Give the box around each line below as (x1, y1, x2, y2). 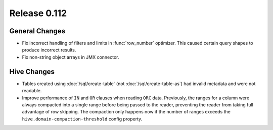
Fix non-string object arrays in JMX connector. (22, 54, 119, 60)
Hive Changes (9, 67, 55, 76)
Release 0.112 (9, 8, 67, 19)
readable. (22, 88, 42, 94)
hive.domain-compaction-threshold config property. (22, 116, 143, 122)
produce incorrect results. (22, 47, 76, 53)
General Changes (9, 27, 66, 35)
